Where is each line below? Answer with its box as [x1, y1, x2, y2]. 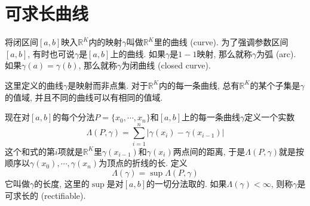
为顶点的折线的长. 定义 [99, 157, 188, 169]
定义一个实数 [244, 111, 295, 123]
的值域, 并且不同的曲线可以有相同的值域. [5, 90, 163, 103]
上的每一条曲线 [182, 111, 241, 123]
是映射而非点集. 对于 [67, 79, 148, 91]
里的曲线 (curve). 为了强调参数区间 [154, 36, 288, 48]
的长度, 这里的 [34, 177, 90, 189]
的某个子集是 [250, 79, 300, 91]
